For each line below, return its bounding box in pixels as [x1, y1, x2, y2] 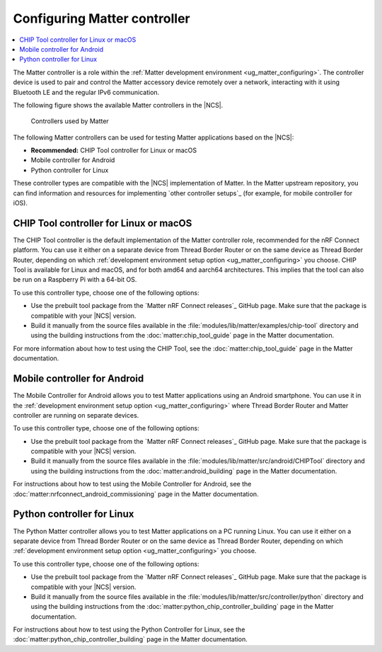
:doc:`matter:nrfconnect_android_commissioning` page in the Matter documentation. [13, 489, 259, 498]
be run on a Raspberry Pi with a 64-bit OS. [13, 275, 137, 284]
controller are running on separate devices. [13, 411, 139, 419]
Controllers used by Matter [30, 117, 109, 125]
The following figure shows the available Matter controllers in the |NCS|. [13, 101, 224, 109]
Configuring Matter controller [13, 11, 190, 26]
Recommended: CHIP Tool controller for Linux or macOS [30, 146, 197, 155]
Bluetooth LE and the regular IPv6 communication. [13, 88, 160, 96]
